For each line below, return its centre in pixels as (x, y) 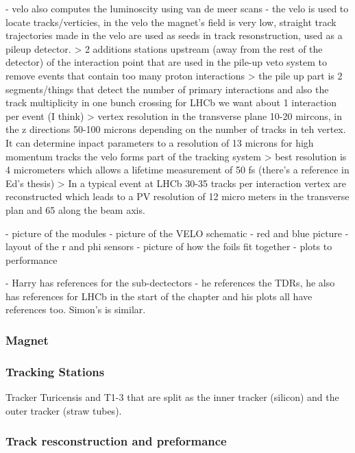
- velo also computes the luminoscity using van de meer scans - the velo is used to (177, 8)
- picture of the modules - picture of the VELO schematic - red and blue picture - (177, 233)
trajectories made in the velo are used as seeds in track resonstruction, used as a (174, 35)
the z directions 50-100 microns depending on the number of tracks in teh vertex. (176, 129)
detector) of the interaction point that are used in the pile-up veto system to (166, 62)
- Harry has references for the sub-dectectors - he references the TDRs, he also (170, 283)
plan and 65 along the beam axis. (75, 209)
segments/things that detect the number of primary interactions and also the (167, 89)
